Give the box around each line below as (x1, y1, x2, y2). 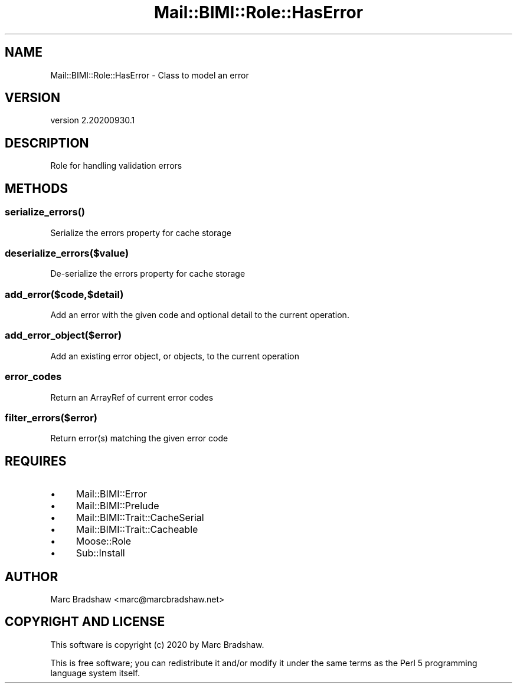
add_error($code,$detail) (5, 288, 124, 300)
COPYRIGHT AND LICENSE (5, 614, 165, 630)
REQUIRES (5, 453, 67, 469)
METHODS (5, 181, 68, 196)
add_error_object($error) (5, 329, 122, 342)
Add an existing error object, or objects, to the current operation (50, 350, 299, 361)
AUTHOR (5, 569, 58, 584)
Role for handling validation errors (50, 160, 182, 171)
